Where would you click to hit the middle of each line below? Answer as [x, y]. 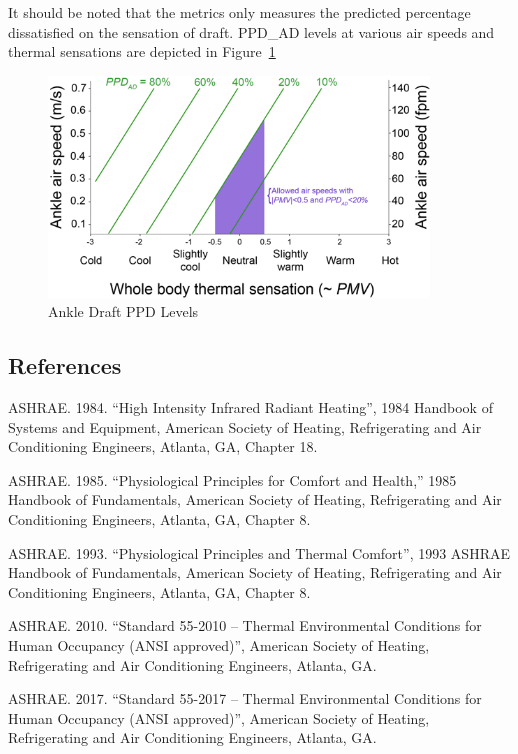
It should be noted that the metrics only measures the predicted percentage [239, 12]
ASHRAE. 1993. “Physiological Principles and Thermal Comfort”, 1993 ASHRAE [259, 552]
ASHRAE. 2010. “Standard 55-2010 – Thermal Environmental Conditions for [245, 625]
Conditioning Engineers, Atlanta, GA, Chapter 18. [163, 446]
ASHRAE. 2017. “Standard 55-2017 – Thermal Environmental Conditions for [245, 698]
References [65, 365]
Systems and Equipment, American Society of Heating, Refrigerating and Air [245, 426]
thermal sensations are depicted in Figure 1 [142, 51]
